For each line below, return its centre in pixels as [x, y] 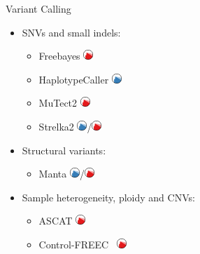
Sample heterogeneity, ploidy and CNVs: [108, 197]
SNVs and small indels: [71, 32]
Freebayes [59, 56]
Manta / [62, 174]
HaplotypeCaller [74, 79]
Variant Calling [38, 8]
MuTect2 [58, 103]
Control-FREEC [74, 244]
